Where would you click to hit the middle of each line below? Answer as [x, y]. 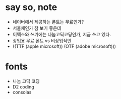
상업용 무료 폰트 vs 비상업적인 [42, 40]
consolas [22, 92]
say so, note [31, 7]
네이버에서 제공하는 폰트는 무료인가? [48, 22]
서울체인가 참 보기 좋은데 [37, 28]
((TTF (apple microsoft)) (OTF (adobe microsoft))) [64, 46]
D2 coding [23, 86]
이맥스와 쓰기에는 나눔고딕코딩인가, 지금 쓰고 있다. [62, 34]
